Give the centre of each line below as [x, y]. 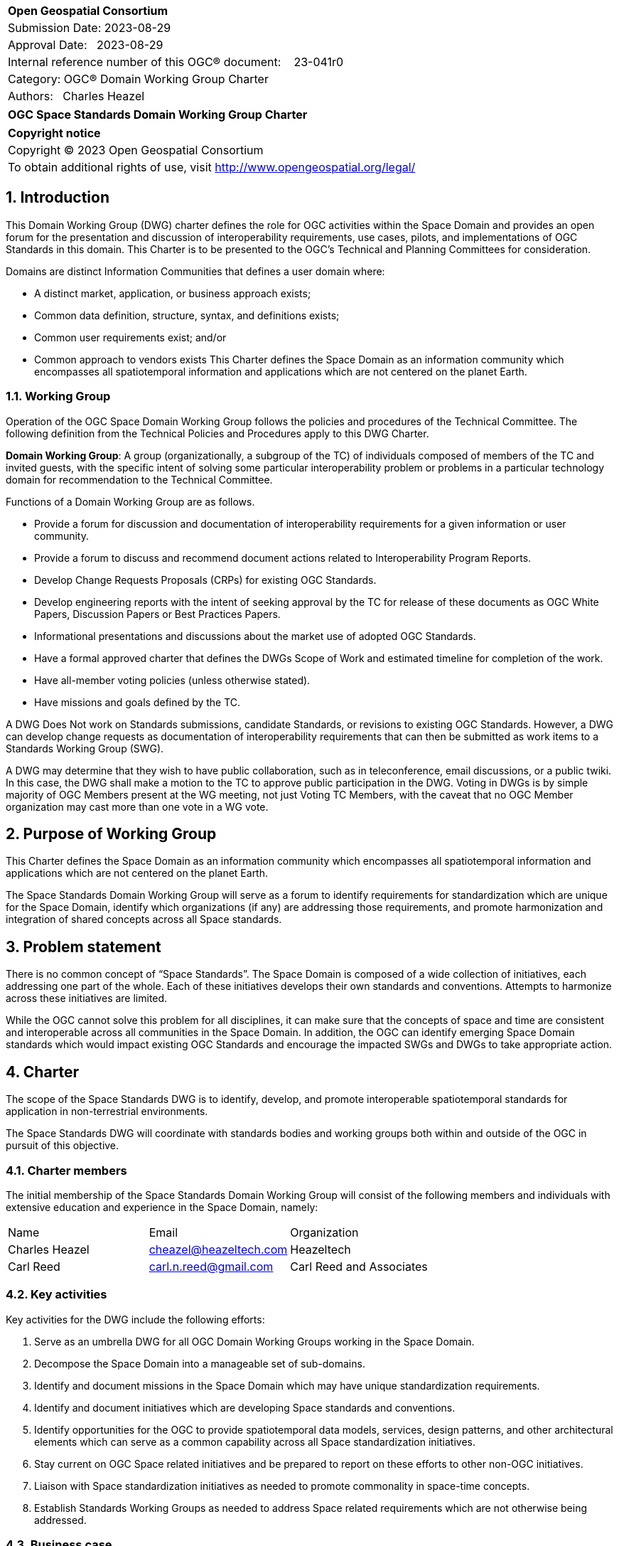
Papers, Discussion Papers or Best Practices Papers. [157, 614]
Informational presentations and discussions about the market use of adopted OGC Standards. [255, 636]
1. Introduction [58, 198]
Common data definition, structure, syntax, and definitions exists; [187, 315]
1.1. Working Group [58, 396]
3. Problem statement [84, 947]
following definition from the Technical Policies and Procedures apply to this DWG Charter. [217, 433]
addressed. [60, 1520]
